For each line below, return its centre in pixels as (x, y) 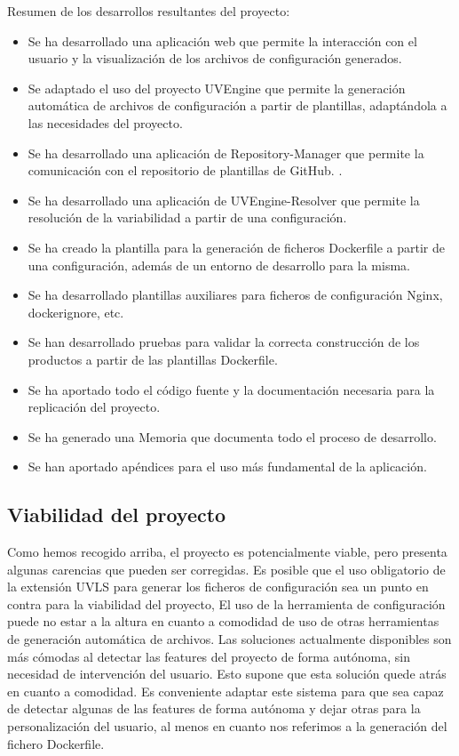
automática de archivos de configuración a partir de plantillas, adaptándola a (237, 105)
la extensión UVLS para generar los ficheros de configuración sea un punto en (218, 587)
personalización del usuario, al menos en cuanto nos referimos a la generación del (227, 726)
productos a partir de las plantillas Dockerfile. (153, 359)
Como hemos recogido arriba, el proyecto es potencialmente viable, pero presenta (227, 552)
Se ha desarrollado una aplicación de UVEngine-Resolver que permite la (224, 200)
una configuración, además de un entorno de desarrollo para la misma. (219, 265)
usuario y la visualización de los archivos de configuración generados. (215, 58)
